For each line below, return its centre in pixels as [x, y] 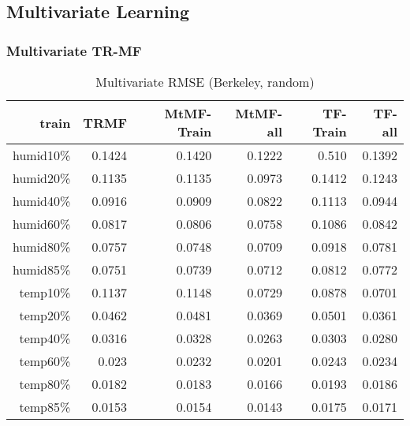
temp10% [45, 292]
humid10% [42, 155]
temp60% [45, 361]
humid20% [42, 178]
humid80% [42, 247]
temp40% [45, 338]
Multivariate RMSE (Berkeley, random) [205, 82]
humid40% [42, 201]
